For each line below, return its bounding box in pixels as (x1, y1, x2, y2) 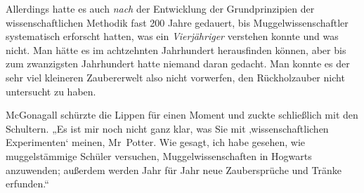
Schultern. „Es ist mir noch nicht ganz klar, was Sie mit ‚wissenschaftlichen (6, 121, 329, 135)
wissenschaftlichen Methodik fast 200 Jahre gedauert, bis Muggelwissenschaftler (6, 15, 349, 29)
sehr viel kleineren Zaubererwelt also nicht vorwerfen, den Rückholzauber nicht (6, 69, 345, 84)
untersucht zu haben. (6, 84, 96, 98)
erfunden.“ (6, 176, 49, 191)
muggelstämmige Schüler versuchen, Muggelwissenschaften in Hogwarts (6, 148, 312, 163)
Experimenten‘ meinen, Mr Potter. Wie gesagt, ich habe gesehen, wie (6, 135, 306, 149)
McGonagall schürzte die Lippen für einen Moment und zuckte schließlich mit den (6, 107, 358, 122)
